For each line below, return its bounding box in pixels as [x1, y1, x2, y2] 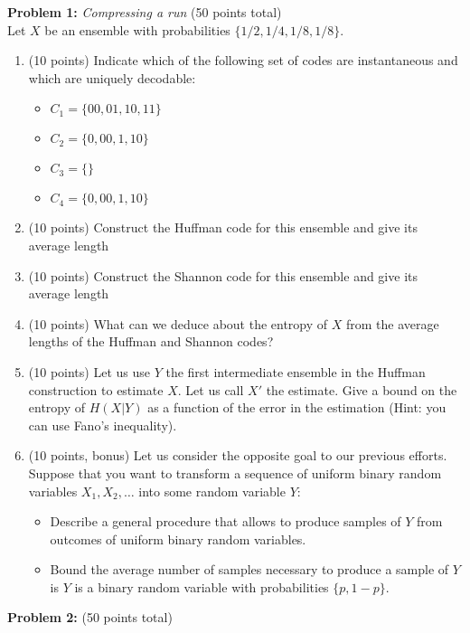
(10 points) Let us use [28, 362, 150, 381]
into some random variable [138, 481, 286, 500]
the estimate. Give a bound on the [266, 380, 457, 399]
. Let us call [177, 380, 244, 399]
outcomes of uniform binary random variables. [50, 529, 306, 548]
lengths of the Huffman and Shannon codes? [28, 332, 274, 351]
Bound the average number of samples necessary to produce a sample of [50, 560, 449, 579]
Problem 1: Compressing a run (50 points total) [7, 3, 282, 21]
